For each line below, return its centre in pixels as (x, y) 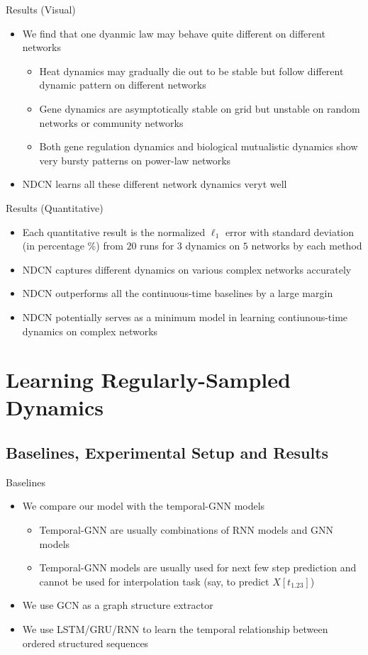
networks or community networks (111, 122)
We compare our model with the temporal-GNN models (144, 506)
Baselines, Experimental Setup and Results (167, 453)
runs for (157, 246)
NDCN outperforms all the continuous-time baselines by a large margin (178, 293)
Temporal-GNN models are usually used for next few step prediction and (198, 567)
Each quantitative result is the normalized (114, 231)
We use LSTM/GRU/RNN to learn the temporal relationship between (175, 629)
